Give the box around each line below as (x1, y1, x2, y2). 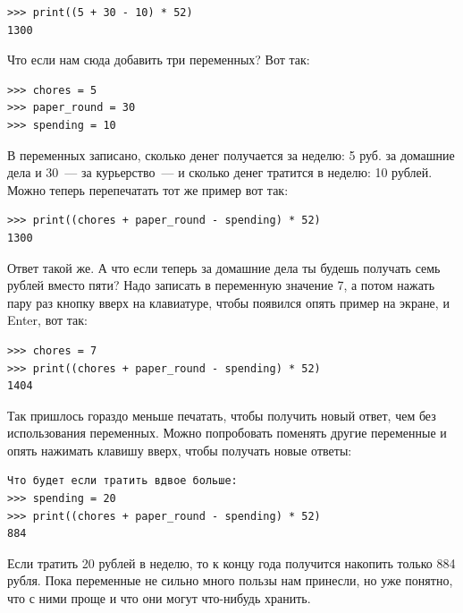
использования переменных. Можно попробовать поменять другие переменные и (7, 423, 447, 442)
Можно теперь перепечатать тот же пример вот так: (7, 180, 289, 199)
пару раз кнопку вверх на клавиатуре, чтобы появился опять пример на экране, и (7, 293, 450, 311)
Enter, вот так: (7, 311, 88, 329)
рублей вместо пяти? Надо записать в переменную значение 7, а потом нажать (7, 276, 435, 294)
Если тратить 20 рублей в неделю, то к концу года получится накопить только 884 (7, 553, 456, 572)
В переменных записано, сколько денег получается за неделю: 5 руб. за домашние (7, 145, 455, 164)
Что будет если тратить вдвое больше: (7, 474, 238, 488)
